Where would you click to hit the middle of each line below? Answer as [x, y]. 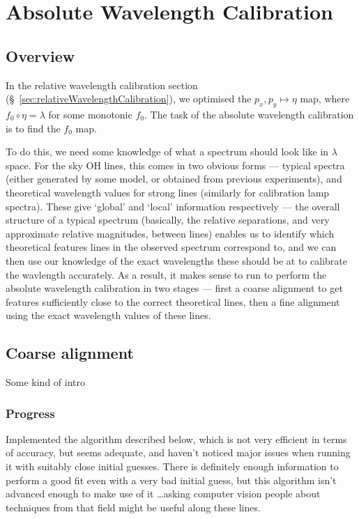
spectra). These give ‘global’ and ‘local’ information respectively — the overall [173, 206]
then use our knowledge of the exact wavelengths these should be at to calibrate [176, 260]
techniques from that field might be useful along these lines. [133, 507]
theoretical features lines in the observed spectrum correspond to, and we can [171, 247]
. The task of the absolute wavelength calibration [249, 114]
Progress [30, 413]
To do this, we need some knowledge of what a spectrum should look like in [167, 152]
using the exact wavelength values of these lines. [108, 315]
